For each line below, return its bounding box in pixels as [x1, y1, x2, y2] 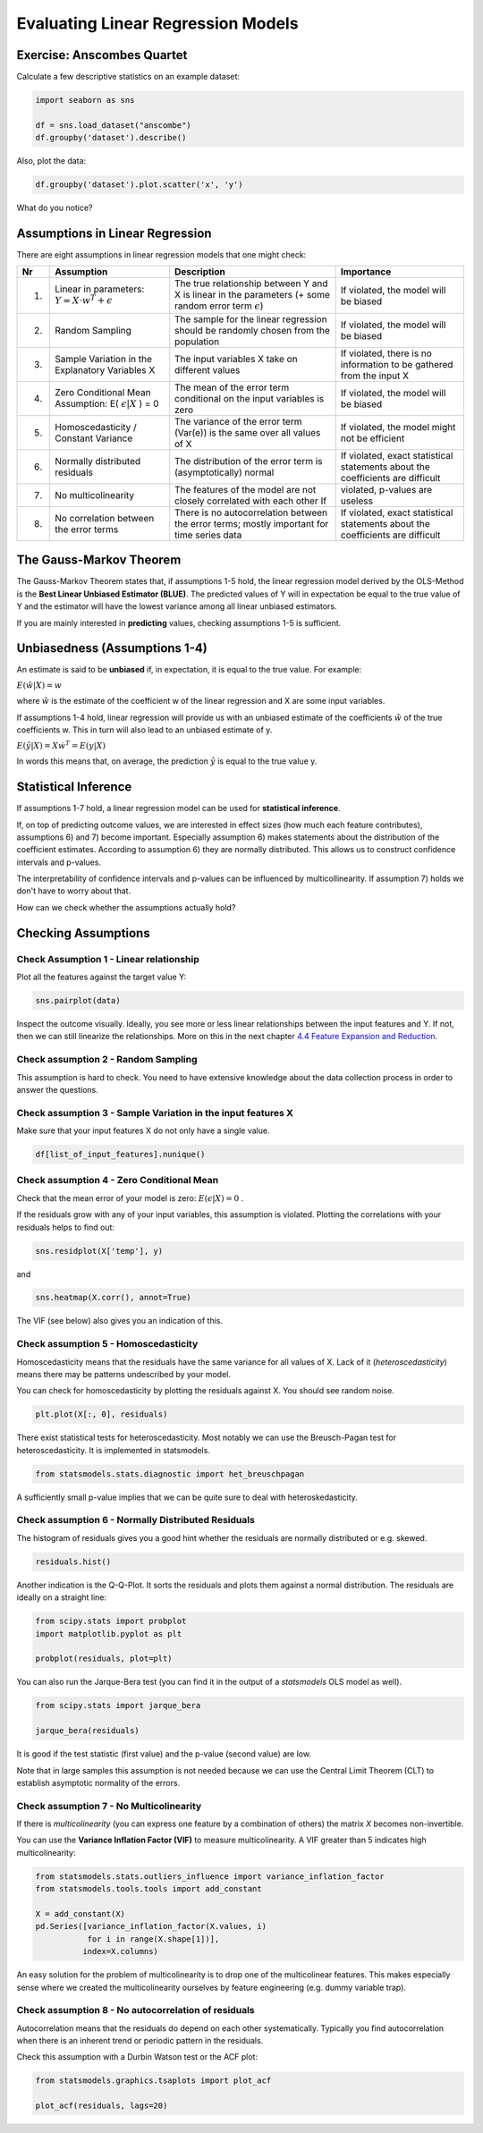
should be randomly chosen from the [174, 324, 331, 336]
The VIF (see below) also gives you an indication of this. [16, 1316, 224, 1326]
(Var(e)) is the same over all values [174, 426, 321, 438]
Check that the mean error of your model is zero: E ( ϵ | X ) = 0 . [16, 1192, 244, 1203]
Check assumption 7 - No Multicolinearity [16, 1799, 202, 1812]
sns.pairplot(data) [35, 995, 121, 1005]
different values [174, 363, 241, 376]
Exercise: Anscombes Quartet [16, 47, 188, 63]
